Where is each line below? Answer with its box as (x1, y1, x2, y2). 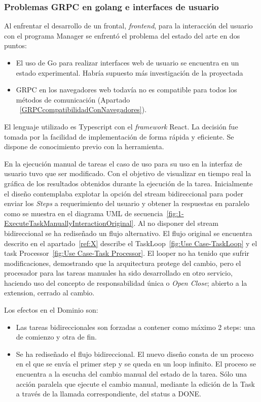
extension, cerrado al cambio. (4, 287, 95, 298)
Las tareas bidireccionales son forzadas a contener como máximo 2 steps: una (16, 321, 255, 332)
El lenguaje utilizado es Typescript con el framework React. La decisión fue (4, 121, 238, 131)
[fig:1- (166, 208, 184, 218)
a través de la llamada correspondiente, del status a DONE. (16, 388, 201, 399)
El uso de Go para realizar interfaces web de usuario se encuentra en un (16, 57, 239, 68)
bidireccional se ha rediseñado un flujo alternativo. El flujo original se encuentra (4, 227, 252, 238)
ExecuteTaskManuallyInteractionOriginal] (4, 218, 134, 228)
